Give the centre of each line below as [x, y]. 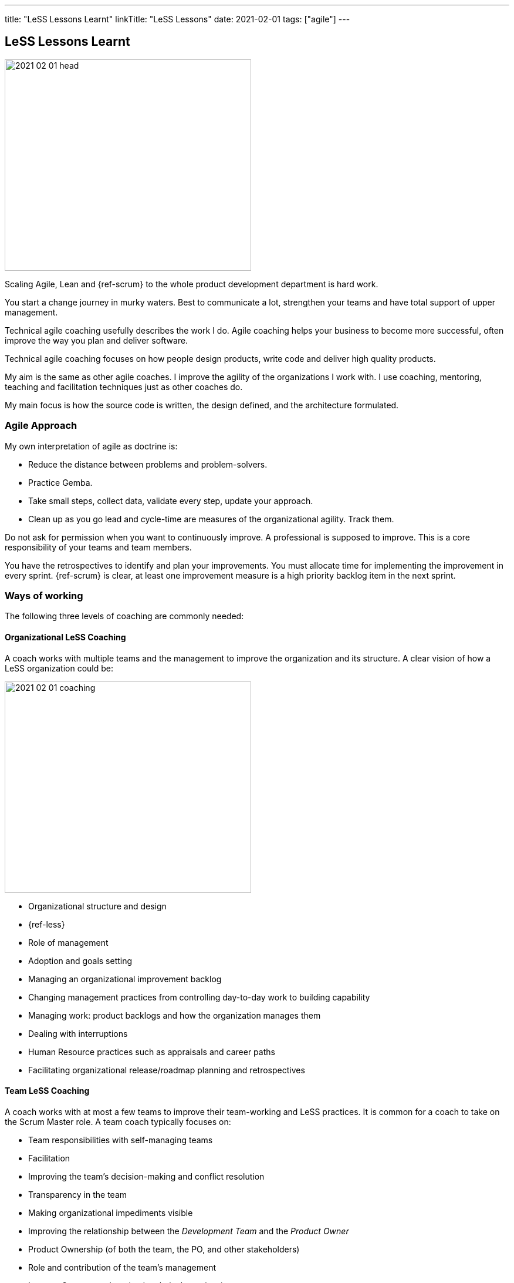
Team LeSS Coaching [47, 1091]
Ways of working [44, 595]
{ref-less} [47, 924]
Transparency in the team [78, 1194]
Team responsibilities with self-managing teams [121, 1140]
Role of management [68, 942]
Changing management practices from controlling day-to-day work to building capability [199, 997]
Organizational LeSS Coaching [65, 637]
